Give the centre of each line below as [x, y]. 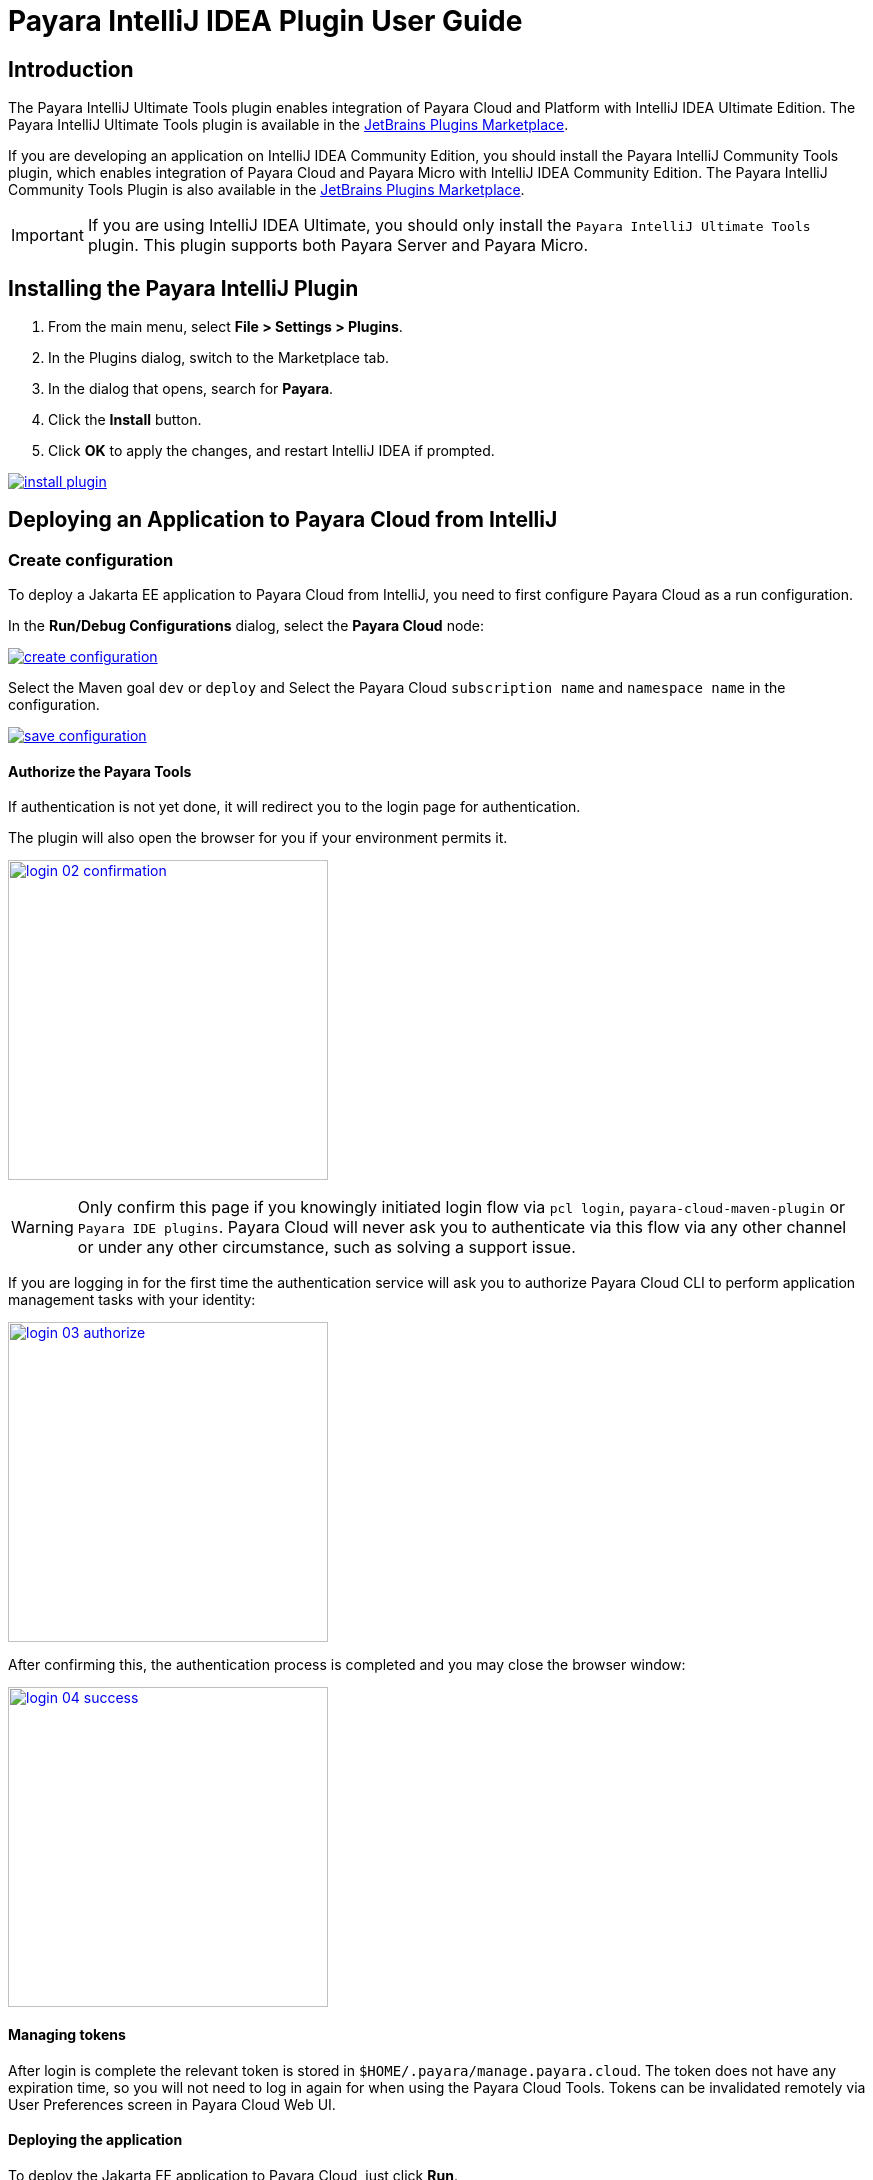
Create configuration [91, 559]
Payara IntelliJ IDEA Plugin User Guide [265, 21]
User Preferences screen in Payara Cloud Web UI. [172, 2104]
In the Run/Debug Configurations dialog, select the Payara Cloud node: [246, 626]
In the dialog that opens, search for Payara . [191, 389]
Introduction [71, 69]
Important [47, 235]
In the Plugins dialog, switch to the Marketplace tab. [219, 358]
